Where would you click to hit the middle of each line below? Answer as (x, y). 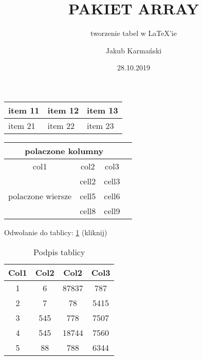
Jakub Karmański (134, 50)
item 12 (63, 110)
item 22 (61, 125)
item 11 (24, 110)
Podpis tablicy (59, 252)
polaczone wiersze (40, 196)
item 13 (103, 110)
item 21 (22, 125)
